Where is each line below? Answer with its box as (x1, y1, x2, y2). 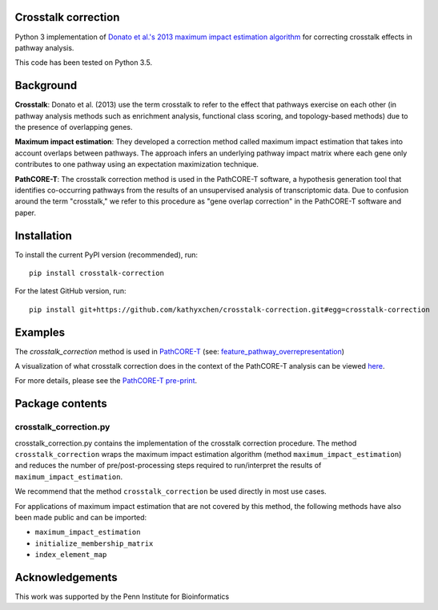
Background (14, 79, 78, 92)
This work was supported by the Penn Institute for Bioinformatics (14, 592, 230, 601)
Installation (14, 228, 72, 242)
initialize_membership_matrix (34, 539, 154, 548)
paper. (14, 208, 36, 217)
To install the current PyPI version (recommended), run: (14, 249, 199, 260)
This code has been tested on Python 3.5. (14, 58, 152, 67)
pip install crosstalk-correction (29, 269, 164, 278)
